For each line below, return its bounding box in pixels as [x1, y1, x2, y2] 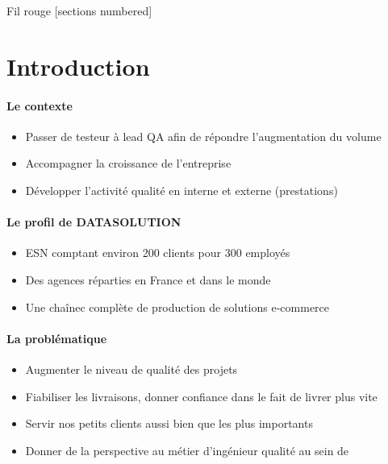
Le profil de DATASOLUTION [6, 213, 181, 230]
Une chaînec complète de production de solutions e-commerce [25, 298, 330, 315]
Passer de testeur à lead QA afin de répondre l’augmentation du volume [25, 127, 382, 144]
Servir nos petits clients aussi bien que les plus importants [25, 415, 313, 432]
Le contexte [6, 97, 73, 114]
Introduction [6, 49, 150, 82]
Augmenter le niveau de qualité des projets [25, 360, 238, 377]
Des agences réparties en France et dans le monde [25, 271, 271, 288]
